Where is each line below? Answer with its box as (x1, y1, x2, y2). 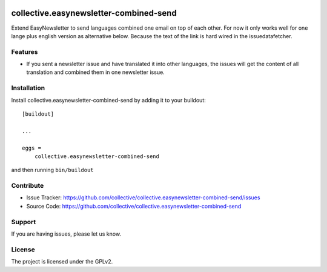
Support (11, 217, 36, 226)
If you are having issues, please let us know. (11, 230, 121, 237)
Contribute (11, 182, 44, 190)
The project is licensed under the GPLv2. (11, 258, 113, 265)
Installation (11, 84, 45, 92)
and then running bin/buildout (11, 167, 94, 174)
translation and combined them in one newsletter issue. (26, 68, 165, 76)
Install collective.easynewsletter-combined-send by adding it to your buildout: (11, 96, 206, 104)
